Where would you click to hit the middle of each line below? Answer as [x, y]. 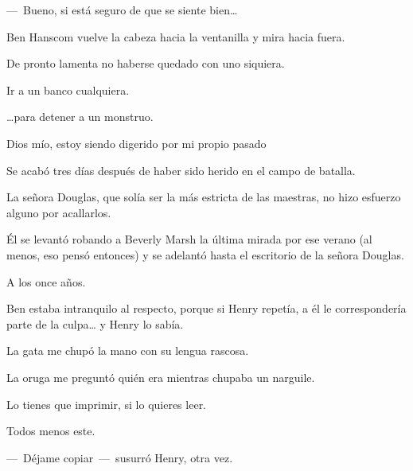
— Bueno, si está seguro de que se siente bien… [122, 10]
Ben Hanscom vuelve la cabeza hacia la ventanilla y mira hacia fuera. [176, 36]
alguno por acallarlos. [59, 212]
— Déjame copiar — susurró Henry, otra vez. [120, 457]
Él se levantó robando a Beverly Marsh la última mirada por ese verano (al [189, 239]
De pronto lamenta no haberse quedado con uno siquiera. [146, 63]
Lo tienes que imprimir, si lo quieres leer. [107, 404]
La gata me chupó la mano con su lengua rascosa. [128, 350]
